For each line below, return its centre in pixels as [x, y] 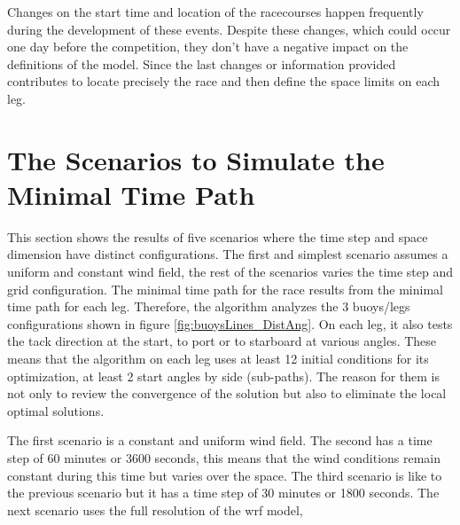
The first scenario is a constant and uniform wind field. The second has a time [220, 440]
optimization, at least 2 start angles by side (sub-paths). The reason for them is [223, 376]
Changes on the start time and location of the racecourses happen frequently [215, 12]
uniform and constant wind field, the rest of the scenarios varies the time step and [230, 272]
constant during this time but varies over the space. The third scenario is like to [225, 475]
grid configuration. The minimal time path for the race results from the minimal [225, 289]
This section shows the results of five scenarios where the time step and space [218, 236]
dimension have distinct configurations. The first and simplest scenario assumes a [228, 254]
